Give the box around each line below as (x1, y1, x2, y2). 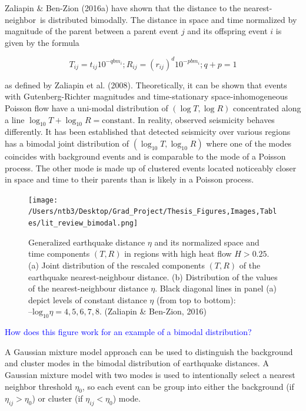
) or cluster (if (32, 392, 83, 405)
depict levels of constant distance (28, 293, 147, 306)
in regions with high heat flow (124, 247, 232, 260)
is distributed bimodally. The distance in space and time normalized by (39, 13, 297, 25)
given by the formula (5, 36, 79, 48)
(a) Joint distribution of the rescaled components (28, 258, 205, 271)
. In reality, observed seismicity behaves (132, 113, 275, 125)
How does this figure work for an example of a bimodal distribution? (5, 326, 252, 338)
